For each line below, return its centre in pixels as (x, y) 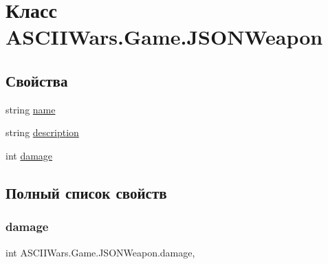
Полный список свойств (86, 192)
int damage (29, 155)
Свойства (37, 80)
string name (31, 109)
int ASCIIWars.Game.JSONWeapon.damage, (100, 252)
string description (42, 132)
